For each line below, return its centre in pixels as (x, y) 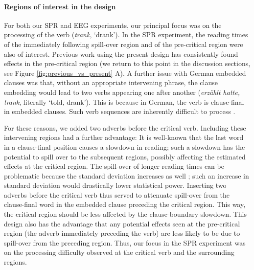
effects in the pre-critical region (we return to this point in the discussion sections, (127, 63)
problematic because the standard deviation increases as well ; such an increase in (127, 175)
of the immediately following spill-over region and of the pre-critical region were (124, 44)
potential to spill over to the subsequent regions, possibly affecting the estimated (125, 156)
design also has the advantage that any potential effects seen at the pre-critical (122, 223)
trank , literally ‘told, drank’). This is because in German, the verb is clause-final (124, 101)
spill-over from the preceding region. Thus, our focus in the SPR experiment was (125, 242)
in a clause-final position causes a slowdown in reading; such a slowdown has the (125, 146)
